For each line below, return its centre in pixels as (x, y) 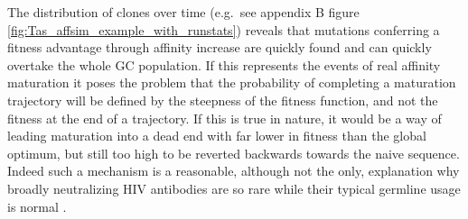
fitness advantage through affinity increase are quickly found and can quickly (220, 47)
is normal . (37, 206)
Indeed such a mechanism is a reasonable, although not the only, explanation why (234, 171)
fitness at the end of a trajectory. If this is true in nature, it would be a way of (225, 118)
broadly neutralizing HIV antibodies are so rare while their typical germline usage (234, 188)
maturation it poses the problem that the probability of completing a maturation (232, 82)
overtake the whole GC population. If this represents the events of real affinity (224, 64)
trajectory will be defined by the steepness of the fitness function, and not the (223, 100)
